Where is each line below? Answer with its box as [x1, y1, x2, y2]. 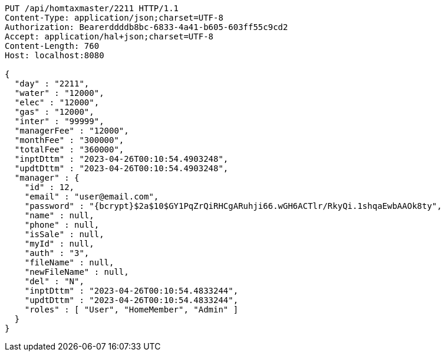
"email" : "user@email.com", [24, 192, 159, 201]
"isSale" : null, [24, 229, 104, 239]
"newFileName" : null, [24, 267, 129, 277]
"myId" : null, [24, 239, 94, 248]
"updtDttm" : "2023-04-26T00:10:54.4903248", [14, 164, 229, 173]
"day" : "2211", [14, 79, 90, 88]
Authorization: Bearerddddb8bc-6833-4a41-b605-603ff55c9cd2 [5, 22, 288, 32]
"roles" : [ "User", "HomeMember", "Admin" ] [24, 305, 239, 314]
